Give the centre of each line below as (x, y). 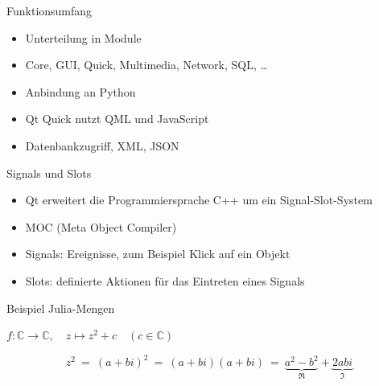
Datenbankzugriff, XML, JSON (102, 145)
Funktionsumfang (49, 10)
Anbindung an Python (80, 91)
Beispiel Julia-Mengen (61, 308)
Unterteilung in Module (83, 37)
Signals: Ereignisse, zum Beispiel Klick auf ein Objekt (158, 254)
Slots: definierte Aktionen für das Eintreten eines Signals (165, 280)
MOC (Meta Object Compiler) (101, 226)
